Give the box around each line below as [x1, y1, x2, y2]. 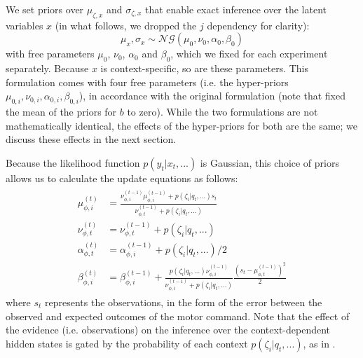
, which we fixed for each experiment [170, 46, 328, 61]
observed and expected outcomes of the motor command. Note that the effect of [6, 308, 350, 323]
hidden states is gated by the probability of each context [6, 336, 248, 350]
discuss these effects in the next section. [6, 132, 177, 146]
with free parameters [6, 46, 95, 61]
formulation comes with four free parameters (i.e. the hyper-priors [6, 74, 289, 89]
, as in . [303, 336, 336, 350]
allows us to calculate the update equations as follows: [6, 170, 238, 185]
